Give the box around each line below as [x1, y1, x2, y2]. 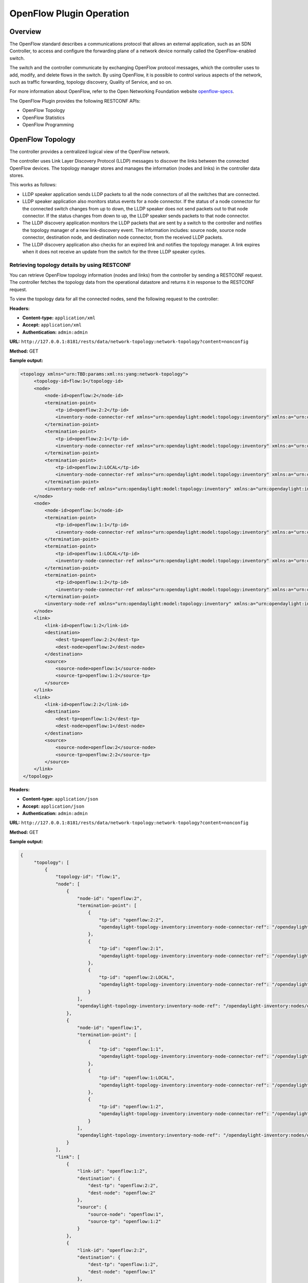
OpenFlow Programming [22, 121, 74, 128]
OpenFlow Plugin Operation [9, 8, 129, 19]
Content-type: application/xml [22, 315, 96, 321]
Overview [9, 27, 42, 36]
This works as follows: [9, 182, 57, 188]
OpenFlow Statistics [22, 114, 65, 121]
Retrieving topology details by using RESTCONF [9, 261, 131, 268]
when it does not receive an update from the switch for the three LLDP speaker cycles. [22, 248, 206, 255]
